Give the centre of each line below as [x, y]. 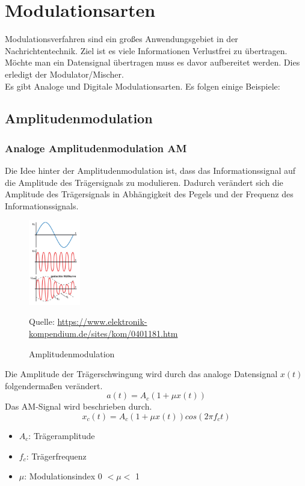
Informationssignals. [42, 205]
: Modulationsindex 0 [63, 476]
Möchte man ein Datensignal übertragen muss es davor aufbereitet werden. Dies [152, 62]
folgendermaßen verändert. [54, 385]
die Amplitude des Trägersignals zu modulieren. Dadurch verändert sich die [144, 182]
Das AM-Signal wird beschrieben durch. [79, 406]
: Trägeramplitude [62, 435]
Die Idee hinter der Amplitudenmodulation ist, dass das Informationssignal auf [150, 171]
